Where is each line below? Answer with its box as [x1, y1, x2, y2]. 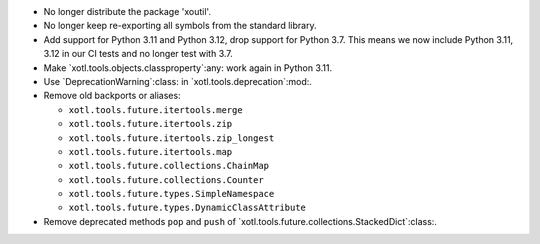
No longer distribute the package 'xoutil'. [43, 6, 212, 17]
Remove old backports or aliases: [43, 90, 181, 102]
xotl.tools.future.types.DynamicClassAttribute [68, 202, 307, 214]
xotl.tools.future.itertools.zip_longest [68, 132, 275, 144]
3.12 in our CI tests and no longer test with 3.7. [43, 48, 234, 60]
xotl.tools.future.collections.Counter [68, 174, 264, 185]
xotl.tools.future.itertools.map [68, 146, 233, 157]
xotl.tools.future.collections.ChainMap [68, 160, 270, 172]
